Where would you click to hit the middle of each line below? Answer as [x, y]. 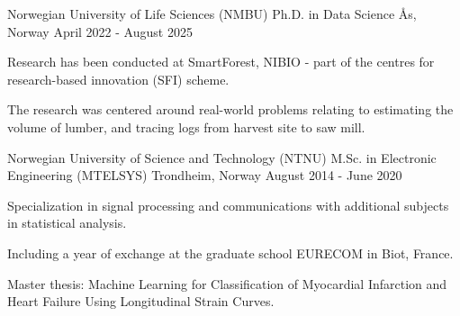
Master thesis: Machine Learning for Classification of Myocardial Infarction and [227, 283]
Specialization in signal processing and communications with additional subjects [228, 205]
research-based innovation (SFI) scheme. [118, 79]
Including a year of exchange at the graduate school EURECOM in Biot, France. [230, 253]
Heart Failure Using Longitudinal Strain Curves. [141, 301]
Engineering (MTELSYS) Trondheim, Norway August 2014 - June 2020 [205, 175]
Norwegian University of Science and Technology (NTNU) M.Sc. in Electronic [222, 157]
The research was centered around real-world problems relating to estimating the [230, 109]
